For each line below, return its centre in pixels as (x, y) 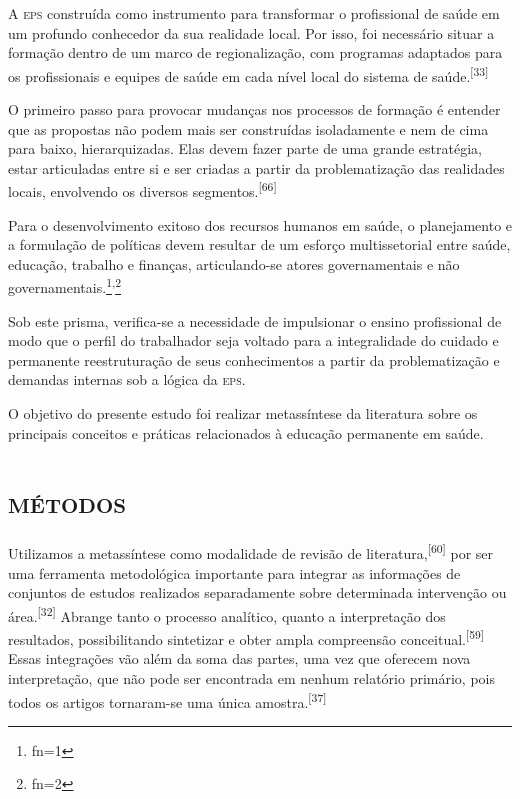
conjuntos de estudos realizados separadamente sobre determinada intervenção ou (257, 592)
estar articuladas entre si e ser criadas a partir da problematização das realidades (256, 167)
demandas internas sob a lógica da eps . (127, 379)
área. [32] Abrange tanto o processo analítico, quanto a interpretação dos (227, 614)
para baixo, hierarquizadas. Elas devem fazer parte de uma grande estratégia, (245, 148)
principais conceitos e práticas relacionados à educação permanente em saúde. (246, 432)
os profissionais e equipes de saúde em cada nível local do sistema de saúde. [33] (248, 74)
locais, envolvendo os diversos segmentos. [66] (142, 190)
